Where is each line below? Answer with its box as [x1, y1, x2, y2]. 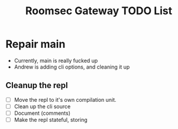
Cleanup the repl [5, 80, 69, 91]
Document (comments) [14, 109, 71, 117]
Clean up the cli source [14, 102, 71, 110]
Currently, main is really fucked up [14, 57, 98, 64]
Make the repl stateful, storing [14, 116, 88, 123]
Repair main [5, 37, 66, 51]
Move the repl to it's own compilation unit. [14, 96, 116, 103]
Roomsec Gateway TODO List [25, 4, 173, 18]
